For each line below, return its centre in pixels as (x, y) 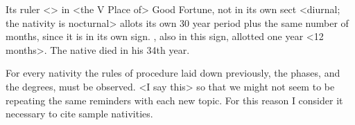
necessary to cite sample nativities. (79, 114)
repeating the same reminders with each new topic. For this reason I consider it (174, 100)
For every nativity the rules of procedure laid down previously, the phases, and (173, 73)
